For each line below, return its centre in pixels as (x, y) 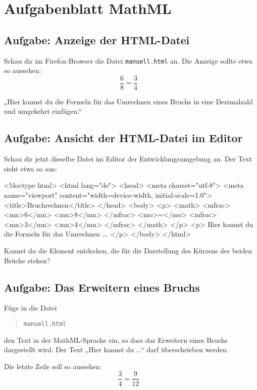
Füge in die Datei (30, 308)
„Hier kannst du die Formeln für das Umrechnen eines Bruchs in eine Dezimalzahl (128, 101)
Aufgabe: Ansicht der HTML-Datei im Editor (123, 138)
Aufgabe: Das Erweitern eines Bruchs (102, 287)
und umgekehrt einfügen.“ (43, 111)
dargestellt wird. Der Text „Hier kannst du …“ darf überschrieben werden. (116, 350)
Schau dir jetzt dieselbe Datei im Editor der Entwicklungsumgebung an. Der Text (128, 159)
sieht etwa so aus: (31, 168)
